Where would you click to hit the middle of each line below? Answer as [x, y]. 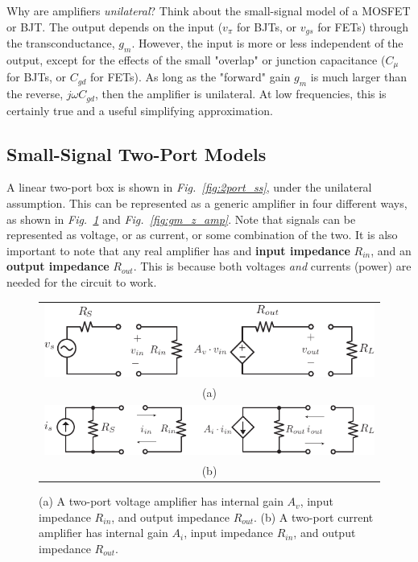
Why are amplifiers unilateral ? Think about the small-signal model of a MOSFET [209, 10]
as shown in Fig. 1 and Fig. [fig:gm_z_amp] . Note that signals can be [181, 219]
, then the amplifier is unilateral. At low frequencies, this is [240, 94]
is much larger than [358, 77]
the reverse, [35, 94]
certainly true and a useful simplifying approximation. [140, 110]
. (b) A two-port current [313, 517]
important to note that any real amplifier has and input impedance [178, 250]
